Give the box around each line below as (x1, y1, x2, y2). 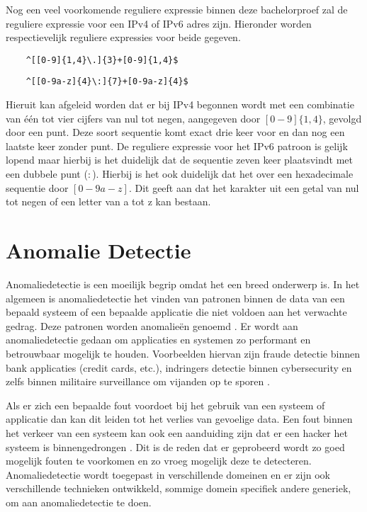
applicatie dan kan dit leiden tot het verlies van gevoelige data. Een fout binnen (6, 411, 353, 426)
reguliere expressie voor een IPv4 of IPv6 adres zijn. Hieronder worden (6, 16, 312, 30)
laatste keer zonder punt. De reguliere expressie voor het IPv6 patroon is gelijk (6, 138, 348, 153)
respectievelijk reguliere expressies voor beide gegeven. (6, 30, 241, 45)
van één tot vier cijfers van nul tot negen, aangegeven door (6, 110, 261, 125)
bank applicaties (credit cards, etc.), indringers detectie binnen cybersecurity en (6, 360, 352, 375)
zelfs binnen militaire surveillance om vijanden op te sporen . (6, 374, 270, 389)
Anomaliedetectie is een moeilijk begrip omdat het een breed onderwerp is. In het (6, 276, 360, 291)
